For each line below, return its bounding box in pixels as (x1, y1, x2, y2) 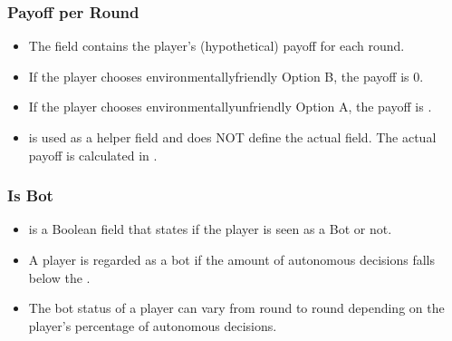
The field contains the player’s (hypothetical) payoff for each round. (28, 36, 405, 55)
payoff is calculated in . (28, 145, 158, 164)
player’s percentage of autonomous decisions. (28, 316, 277, 335)
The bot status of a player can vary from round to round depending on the (28, 298, 445, 317)
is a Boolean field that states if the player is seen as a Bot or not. (28, 219, 392, 239)
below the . (28, 268, 91, 287)
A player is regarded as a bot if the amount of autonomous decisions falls (28, 250, 435, 268)
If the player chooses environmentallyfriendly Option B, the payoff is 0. (28, 66, 424, 85)
